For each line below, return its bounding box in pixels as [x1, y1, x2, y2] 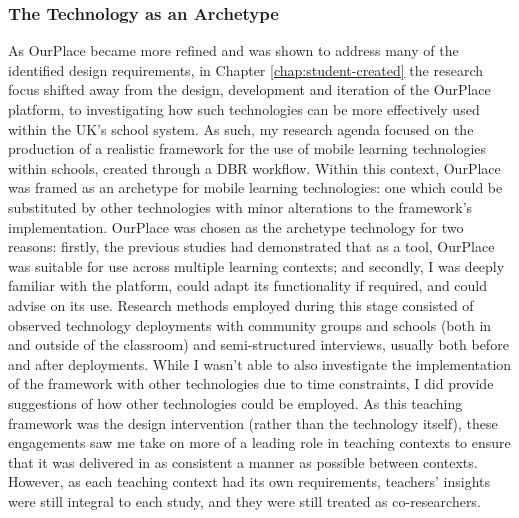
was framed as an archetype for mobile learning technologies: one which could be [8, 177, 503, 198]
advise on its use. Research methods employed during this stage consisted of [8, 294, 474, 315]
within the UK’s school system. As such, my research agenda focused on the [8, 118, 474, 139]
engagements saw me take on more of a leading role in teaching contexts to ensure [8, 432, 511, 453]
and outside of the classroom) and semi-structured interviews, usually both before [8, 334, 509, 355]
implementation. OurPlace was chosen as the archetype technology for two [8, 216, 464, 237]
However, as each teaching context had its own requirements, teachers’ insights [8, 471, 490, 492]
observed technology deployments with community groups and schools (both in [8, 314, 492, 335]
